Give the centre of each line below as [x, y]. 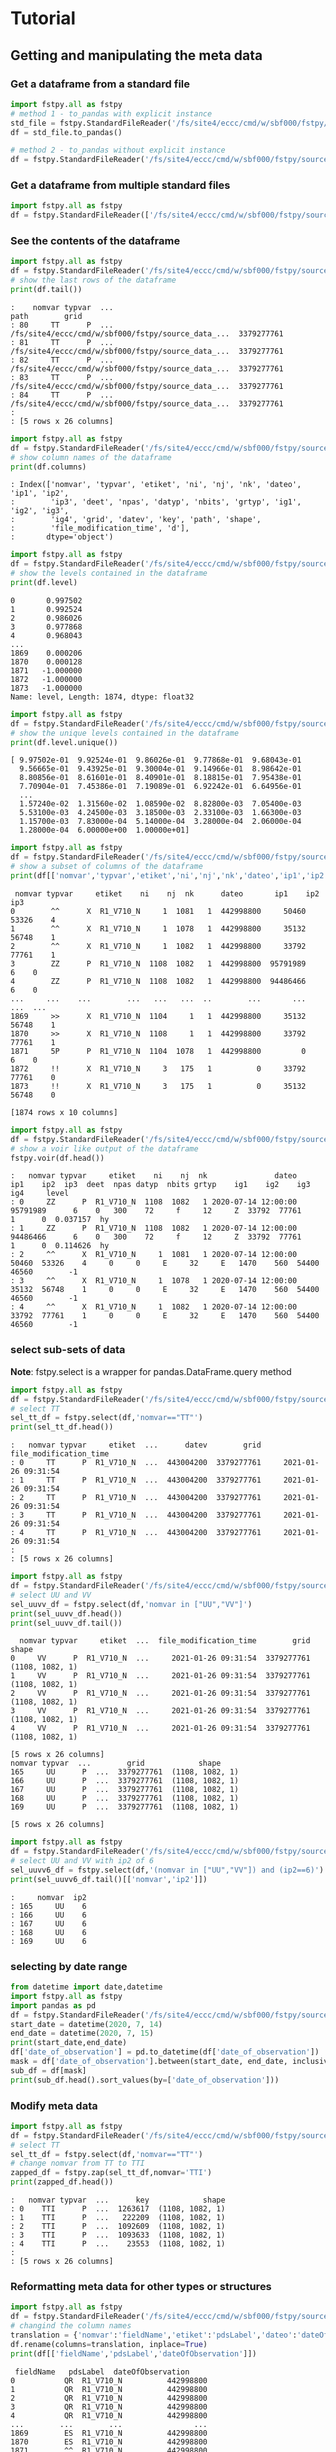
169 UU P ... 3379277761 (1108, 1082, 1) [125, 1807]
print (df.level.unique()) [64, 742]
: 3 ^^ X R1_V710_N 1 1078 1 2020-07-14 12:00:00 [154, 1281]
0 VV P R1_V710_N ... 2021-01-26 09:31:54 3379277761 [160, 1658]
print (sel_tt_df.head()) [62, 1427]
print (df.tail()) [46, 290]
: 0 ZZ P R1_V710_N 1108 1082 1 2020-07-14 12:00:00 [154, 1202]
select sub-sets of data [68, 1350]
